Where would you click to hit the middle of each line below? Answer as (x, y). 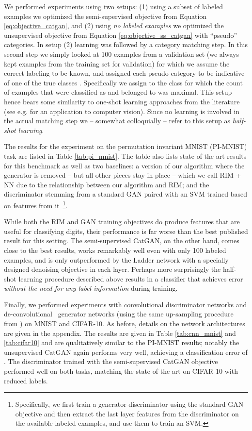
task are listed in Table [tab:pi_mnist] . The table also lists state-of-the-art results (125, 156)
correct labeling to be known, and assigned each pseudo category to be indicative (124, 73)
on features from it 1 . (36, 204)
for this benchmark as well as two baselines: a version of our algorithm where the (124, 165)
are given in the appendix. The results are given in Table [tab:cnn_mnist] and (120, 333)
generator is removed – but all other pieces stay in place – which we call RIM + (123, 175)
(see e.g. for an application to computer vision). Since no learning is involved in (122, 111)
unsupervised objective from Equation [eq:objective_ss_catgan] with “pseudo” (120, 35)
